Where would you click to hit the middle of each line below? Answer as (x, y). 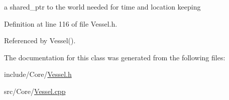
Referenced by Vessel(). (40, 40)
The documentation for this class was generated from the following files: (115, 57)
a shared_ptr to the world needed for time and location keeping (102, 7)
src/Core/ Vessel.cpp (35, 91)
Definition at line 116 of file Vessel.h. (61, 23)
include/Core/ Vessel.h (38, 74)
